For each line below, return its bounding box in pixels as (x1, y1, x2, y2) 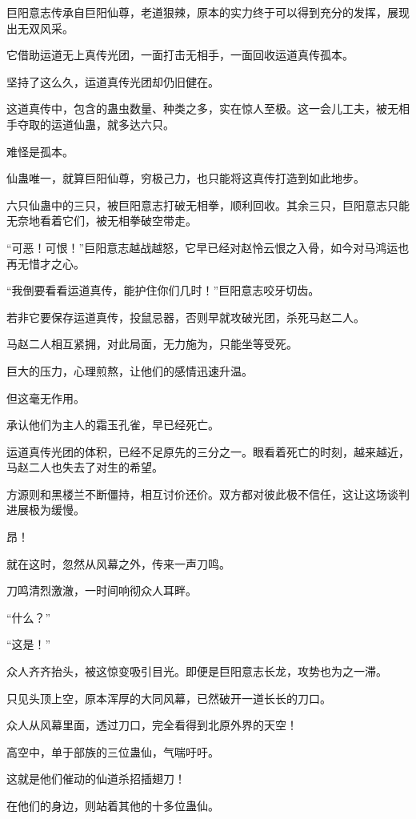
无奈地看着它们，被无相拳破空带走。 (6, 212, 197, 229)
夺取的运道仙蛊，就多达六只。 (17, 115, 174, 132)
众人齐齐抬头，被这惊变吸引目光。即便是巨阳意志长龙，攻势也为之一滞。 (6, 663, 387, 680)
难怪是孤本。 (6, 143, 74, 159)
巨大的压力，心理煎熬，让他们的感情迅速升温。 (6, 362, 253, 379)
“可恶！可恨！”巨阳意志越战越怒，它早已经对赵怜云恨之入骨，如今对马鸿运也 (6, 239, 410, 255)
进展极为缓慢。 (6, 501, 85, 518)
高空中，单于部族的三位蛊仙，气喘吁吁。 (6, 743, 219, 760)
